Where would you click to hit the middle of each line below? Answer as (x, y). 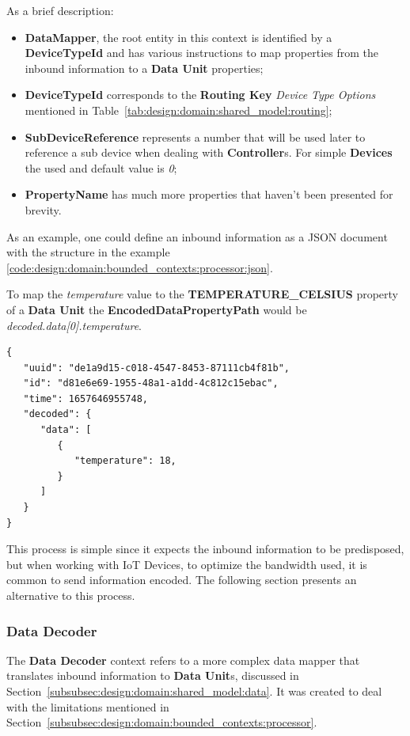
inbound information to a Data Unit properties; (144, 68)
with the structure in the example (88, 252)
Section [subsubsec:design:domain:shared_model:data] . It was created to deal (194, 691)
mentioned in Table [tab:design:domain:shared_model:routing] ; (178, 110)
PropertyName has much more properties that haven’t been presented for (209, 194)
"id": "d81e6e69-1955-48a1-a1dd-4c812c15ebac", (151, 383)
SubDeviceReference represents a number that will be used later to (195, 137)
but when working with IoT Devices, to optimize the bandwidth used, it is (187, 564)
